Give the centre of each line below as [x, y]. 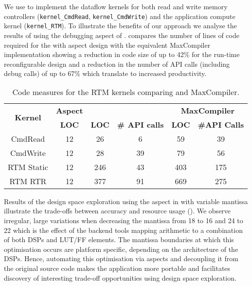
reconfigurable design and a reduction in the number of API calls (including [117, 64]
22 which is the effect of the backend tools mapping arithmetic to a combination [123, 230]
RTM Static [28, 167]
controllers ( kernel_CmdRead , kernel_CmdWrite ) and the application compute [120, 16]
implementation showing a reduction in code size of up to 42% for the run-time [122, 54]
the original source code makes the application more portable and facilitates [117, 268]
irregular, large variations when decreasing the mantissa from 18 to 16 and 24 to [124, 220]
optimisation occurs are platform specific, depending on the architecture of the [121, 249]
